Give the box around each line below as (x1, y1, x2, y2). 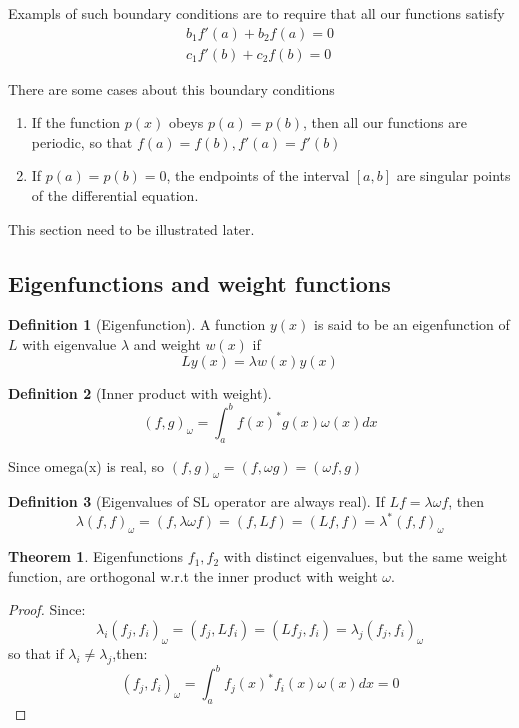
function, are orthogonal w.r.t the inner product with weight (8, 565, 378, 586)
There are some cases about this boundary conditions (8, 78, 335, 99)
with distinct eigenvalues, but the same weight (223, 546, 508, 567)
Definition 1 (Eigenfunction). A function (8, 314, 266, 335)
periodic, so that (31, 131, 133, 152)
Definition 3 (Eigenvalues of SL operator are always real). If (8, 491, 385, 512)
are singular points (396, 165, 511, 186)
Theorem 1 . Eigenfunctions (8, 546, 184, 567)
